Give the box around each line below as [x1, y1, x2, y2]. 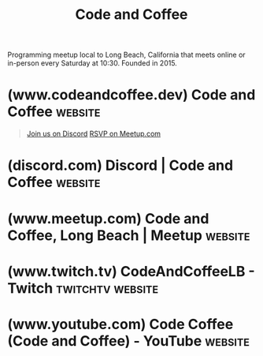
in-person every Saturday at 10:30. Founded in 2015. [7, 58, 178, 68]
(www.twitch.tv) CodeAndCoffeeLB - [7, 262, 255, 280]
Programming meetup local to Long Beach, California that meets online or [7, 50, 246, 60]
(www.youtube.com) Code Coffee [7, 315, 234, 333]
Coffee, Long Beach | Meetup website [7, 227, 250, 244]
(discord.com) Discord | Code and [7, 156, 234, 174]
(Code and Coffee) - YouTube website [7, 332, 250, 350]
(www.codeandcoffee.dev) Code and [7, 86, 256, 104]
